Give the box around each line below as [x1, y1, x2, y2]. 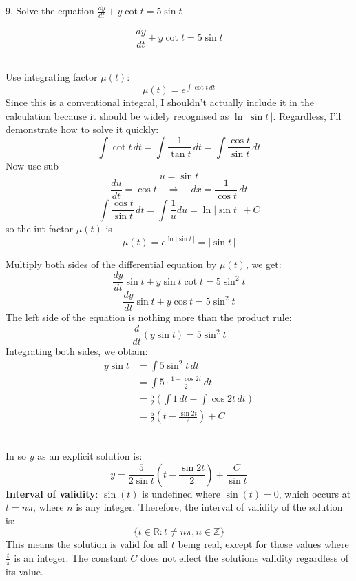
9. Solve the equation [6, 3, 94, 17]
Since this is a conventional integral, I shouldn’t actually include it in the [6, 95, 314, 110]
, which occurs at [278, 486, 351, 500]
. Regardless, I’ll [273, 108, 342, 123]
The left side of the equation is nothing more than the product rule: [6, 310, 292, 325]
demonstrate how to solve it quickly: [6, 122, 159, 136]
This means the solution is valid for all [6, 537, 169, 551]
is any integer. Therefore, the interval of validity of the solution [76, 500, 343, 514]
